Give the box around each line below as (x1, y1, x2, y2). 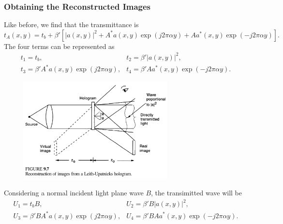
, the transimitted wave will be (151, 187, 242, 197)
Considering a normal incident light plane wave (4, 187, 144, 197)
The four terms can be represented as (4, 41, 115, 51)
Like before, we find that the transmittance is (4, 19, 139, 30)
